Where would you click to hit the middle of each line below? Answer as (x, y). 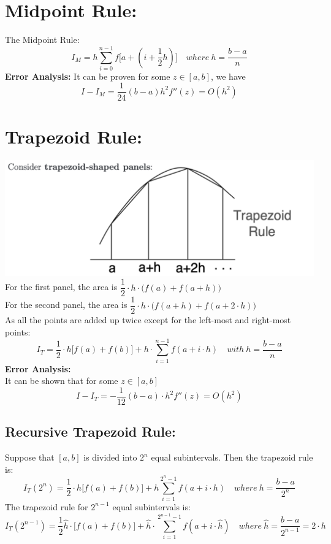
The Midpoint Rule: (42, 40)
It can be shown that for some (62, 381)
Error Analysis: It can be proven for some (88, 76)
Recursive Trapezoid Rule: (90, 431)
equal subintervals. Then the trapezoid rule (232, 457)
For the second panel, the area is (66, 305)
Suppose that (30, 457)
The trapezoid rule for (47, 506)
